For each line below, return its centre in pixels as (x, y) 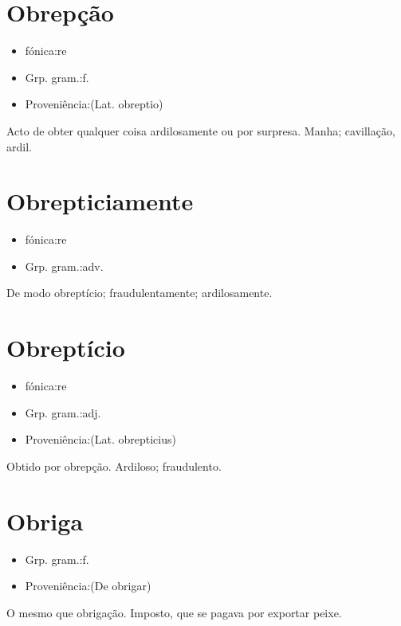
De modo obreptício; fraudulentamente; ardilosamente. (140, 293)
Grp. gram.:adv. (64, 266)
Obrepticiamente (100, 201)
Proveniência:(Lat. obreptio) (94, 104)
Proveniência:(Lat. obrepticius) (100, 439)
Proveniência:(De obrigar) (88, 586)
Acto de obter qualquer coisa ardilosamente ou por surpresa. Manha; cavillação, (201, 130)
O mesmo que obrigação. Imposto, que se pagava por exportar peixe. (174, 612)
